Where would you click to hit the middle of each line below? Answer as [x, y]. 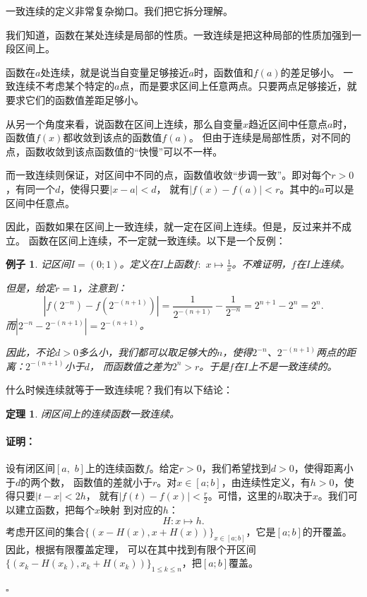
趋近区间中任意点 [288, 123]
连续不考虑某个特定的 [65, 86]
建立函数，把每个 [55, 510]
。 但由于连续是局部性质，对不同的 [270, 137]
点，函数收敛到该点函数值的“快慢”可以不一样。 [114, 151]
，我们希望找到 [236, 468]
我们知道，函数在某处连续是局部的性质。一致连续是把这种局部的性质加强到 [179, 34]
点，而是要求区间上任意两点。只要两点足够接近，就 [238, 86]
